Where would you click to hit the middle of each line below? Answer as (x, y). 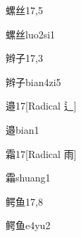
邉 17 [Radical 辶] (41, 106)
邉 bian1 (23, 129)
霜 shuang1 (28, 178)
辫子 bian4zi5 (33, 81)
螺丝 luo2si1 (31, 34)
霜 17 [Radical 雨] (41, 153)
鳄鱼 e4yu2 (28, 225)
